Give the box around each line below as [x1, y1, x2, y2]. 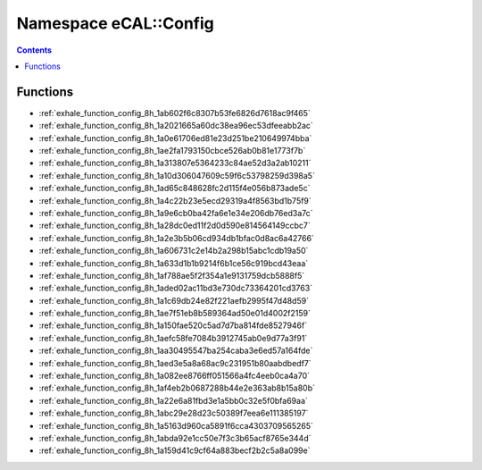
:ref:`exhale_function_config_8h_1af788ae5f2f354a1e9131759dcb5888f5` [38, 270, 305, 281]
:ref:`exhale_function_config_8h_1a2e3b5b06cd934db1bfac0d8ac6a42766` [38, 232, 314, 243]
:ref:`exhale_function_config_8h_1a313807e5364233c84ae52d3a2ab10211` [38, 157, 312, 169]
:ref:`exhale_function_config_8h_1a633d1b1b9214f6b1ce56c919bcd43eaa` [38, 257, 309, 268]
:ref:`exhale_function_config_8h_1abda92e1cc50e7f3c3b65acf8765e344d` [38, 433, 312, 443]
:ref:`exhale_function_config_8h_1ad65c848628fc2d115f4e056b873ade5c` [38, 183, 311, 194]
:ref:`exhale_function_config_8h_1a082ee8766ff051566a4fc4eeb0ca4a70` [38, 371, 311, 382]
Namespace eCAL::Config [16, 13, 214, 33]
